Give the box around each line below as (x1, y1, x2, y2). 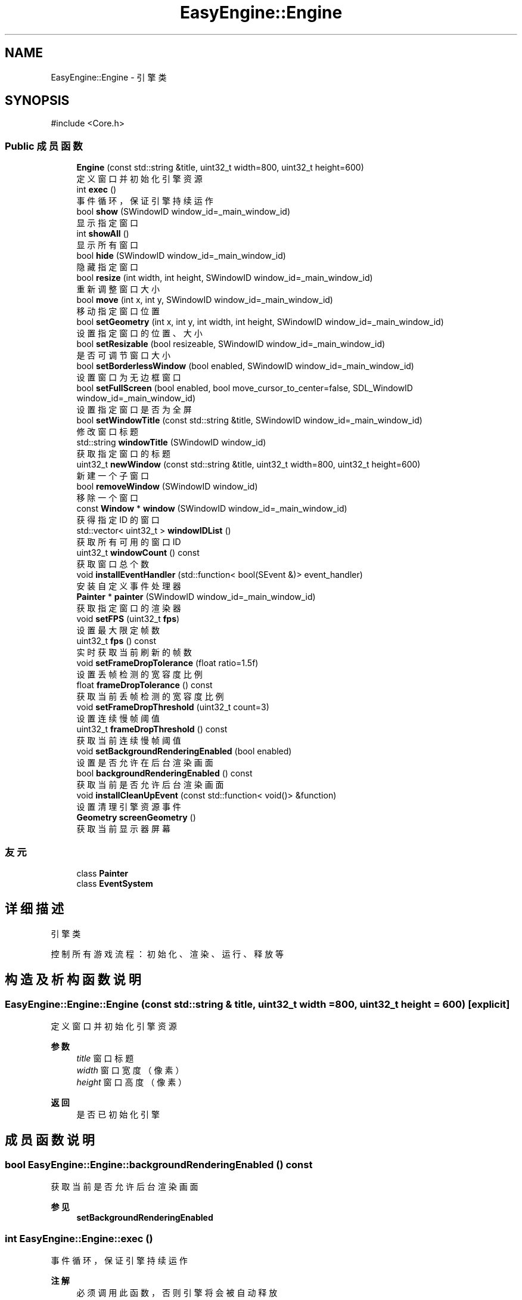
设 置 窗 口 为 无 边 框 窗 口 (76, 372, 181, 383)
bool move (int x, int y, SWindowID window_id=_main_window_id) (76, 295, 333, 305)
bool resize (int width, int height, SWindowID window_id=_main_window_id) (76, 273, 373, 283)
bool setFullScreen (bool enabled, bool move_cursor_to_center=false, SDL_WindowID (76, 383, 413, 394)
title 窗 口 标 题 (76, 1053, 134, 1063)
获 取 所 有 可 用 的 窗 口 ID (76, 537, 181, 547)
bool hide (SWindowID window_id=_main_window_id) (76, 250, 286, 261)
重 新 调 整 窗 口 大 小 (76, 284, 160, 295)
